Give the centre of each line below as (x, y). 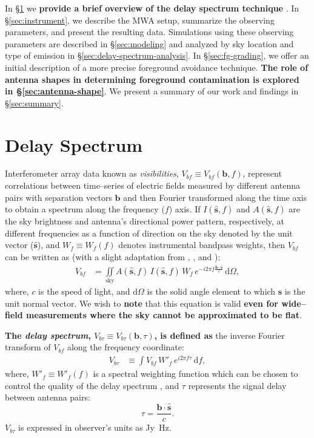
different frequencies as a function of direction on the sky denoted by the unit (149, 233)
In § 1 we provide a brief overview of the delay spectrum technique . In (152, 8)
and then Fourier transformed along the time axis (215, 197)
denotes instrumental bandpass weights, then (202, 245)
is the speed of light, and (84, 291)
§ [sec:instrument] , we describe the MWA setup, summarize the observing (140, 20)
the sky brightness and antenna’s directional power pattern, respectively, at (145, 221)
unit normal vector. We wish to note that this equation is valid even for (142, 303)
